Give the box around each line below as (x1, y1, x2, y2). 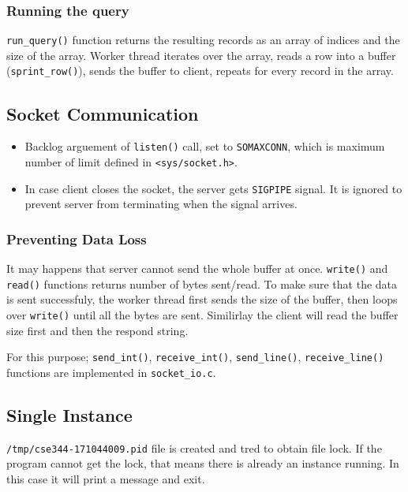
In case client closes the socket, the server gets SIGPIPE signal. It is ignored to (24, 180, 402, 196)
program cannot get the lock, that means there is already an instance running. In (6, 455, 399, 471)
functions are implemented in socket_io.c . (6, 363, 216, 380)
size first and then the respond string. (6, 322, 189, 338)
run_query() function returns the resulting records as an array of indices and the (6, 32, 400, 48)
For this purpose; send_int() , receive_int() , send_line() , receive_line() (6, 348, 384, 365)
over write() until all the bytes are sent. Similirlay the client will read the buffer (6, 307, 399, 323)
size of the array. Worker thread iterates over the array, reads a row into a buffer (6, 47, 396, 63)
